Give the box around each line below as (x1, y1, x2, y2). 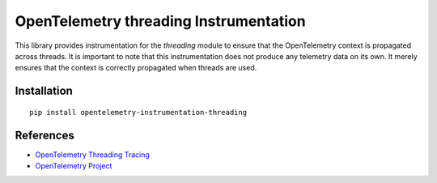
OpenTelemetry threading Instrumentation (15, 12, 307, 30)
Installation (15, 84, 73, 98)
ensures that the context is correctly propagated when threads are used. (15, 63, 257, 73)
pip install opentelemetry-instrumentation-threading (29, 108, 247, 117)
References (15, 128, 74, 142)
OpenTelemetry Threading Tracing (35, 150, 150, 160)
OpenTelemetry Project (35, 161, 112, 171)
